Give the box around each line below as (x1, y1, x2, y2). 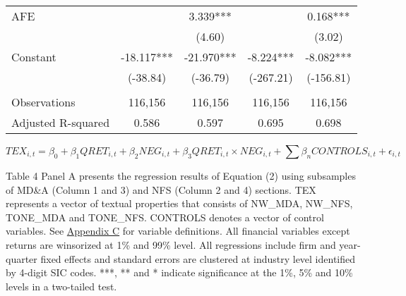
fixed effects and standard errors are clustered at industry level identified (40, 251, 356, 266)
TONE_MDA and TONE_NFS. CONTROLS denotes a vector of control (6, 209, 324, 224)
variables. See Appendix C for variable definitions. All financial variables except (6, 223, 350, 238)
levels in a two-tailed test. (6, 278, 117, 293)
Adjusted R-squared (11, 114, 110, 130)
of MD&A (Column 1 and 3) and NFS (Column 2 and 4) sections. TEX (6, 182, 316, 197)
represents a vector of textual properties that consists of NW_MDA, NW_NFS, (6, 196, 353, 211)
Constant (11, 49, 56, 65)
